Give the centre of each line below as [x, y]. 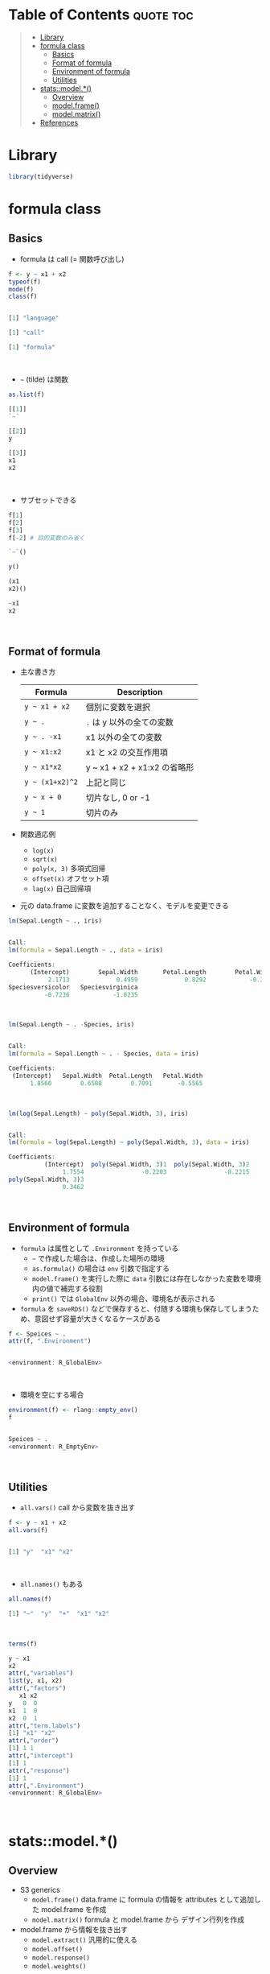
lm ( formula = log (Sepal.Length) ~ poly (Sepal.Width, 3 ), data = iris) [129, 1142]
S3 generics [40, 1890]
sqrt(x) [45, 860]
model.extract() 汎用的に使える [85, 1940]
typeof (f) [25, 282]
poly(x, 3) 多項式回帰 [69, 869]
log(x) [43, 851]
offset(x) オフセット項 [70, 878]
